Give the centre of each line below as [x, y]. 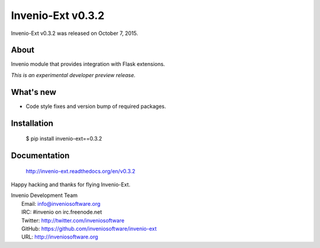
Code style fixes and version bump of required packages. [96, 106]
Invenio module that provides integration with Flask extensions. [88, 64]
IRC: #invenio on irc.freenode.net [62, 212]
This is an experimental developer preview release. [73, 75]
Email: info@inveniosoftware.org [61, 204]
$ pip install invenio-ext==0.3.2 [64, 139]
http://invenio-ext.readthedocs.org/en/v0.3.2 [81, 171]
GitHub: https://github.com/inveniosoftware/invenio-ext [89, 228]
